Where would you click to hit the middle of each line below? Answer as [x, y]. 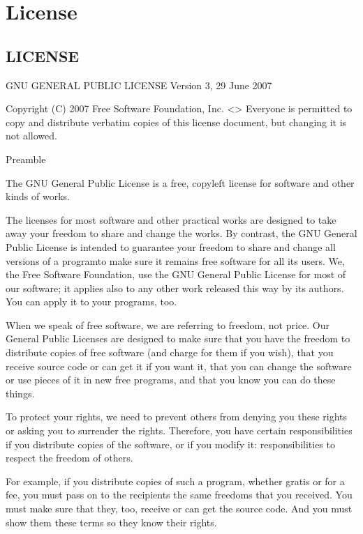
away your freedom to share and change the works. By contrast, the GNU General [181, 233]
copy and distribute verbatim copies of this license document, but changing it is [176, 122]
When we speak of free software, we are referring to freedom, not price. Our [168, 325]
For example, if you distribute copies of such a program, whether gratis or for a [175, 481]
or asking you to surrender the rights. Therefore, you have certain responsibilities [179, 430]
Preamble [26, 159]
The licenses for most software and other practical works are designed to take [171, 219]
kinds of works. [38, 196]
